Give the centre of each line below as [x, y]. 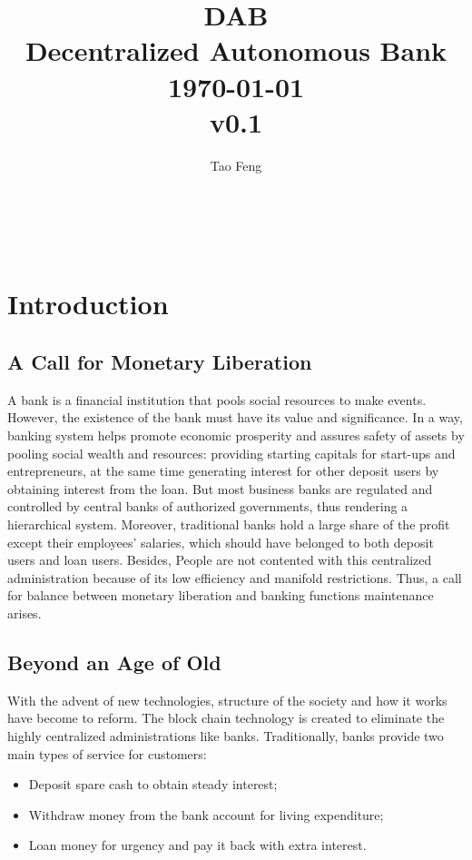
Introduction [88, 304]
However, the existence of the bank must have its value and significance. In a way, [235, 417]
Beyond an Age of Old [114, 662]
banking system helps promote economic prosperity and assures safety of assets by [236, 435]
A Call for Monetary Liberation [160, 362]
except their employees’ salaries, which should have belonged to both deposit [221, 542]
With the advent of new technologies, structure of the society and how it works [227, 700]
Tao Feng [236, 165]
